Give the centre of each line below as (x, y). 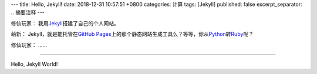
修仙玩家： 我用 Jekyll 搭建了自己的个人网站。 (65, 23)
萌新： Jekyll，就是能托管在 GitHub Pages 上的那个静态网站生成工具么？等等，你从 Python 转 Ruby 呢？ (132, 34)
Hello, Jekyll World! (34, 64)
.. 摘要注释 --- (28, 12)
